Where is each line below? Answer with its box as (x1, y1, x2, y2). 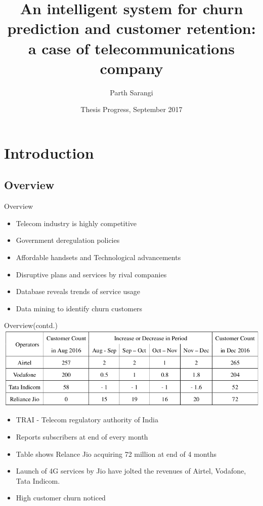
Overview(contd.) (4, 320, 58, 331)
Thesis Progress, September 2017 (80, 104, 183, 115)
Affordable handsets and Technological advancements (16, 252, 181, 263)
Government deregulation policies (16, 235, 120, 245)
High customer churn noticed (16, 492, 106, 503)
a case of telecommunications (28, 38, 235, 58)
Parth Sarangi (110, 87, 153, 97)
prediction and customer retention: (7, 18, 256, 39)
